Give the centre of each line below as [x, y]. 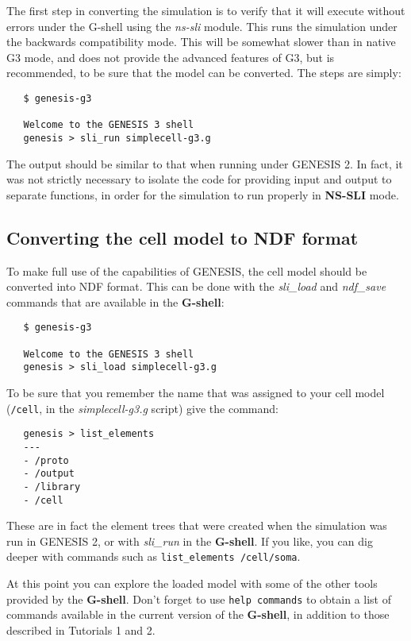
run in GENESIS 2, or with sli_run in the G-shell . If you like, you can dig [190, 541]
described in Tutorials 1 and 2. [81, 629]
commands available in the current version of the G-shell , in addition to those [198, 614]
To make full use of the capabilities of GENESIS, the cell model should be [187, 270]
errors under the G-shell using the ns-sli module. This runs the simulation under [202, 26]
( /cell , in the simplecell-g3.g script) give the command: [142, 408]
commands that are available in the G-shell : [115, 301]
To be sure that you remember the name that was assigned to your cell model [196, 392]
